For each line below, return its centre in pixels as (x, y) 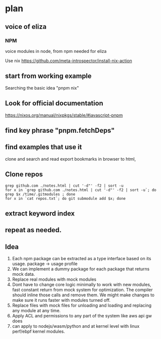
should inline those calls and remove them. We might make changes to (83, 295)
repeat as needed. (34, 230)
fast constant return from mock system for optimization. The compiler (82, 290)
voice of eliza (26, 27)
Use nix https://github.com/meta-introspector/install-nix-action (69, 61)
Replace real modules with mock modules (54, 279)
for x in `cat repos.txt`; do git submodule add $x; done (65, 198)
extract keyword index (40, 213)
